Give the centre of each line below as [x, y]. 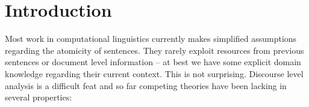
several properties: [39, 97]
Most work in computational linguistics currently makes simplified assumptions [151, 39]
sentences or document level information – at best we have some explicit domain [153, 62]
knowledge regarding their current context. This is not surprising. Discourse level [154, 73]
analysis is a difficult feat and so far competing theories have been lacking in [146, 85]
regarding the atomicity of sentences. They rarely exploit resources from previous [154, 50]
